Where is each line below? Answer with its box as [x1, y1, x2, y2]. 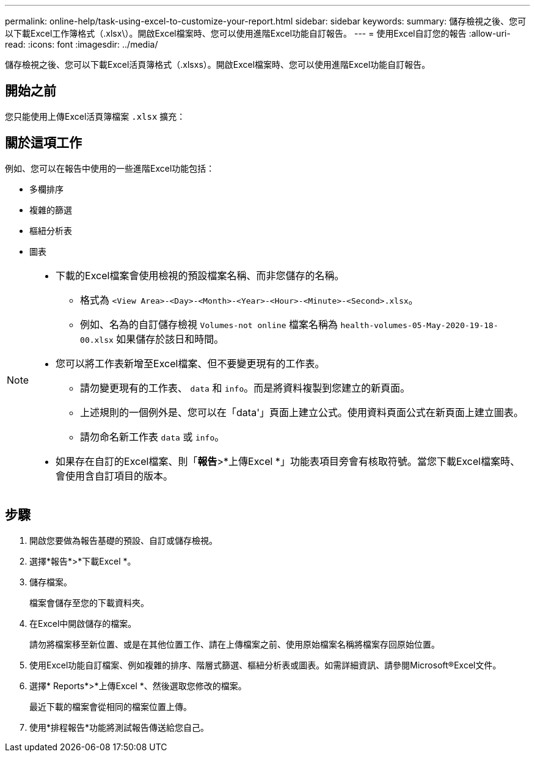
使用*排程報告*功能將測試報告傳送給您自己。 [29, 722, 209, 733]
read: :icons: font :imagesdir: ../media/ [5, 39, 158, 49]
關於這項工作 [5, 135, 82, 151]
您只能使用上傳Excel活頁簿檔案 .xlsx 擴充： [5, 111, 186, 122]
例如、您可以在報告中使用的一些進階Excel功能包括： [5, 163, 215, 174]
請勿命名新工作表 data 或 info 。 [80, 430, 225, 443]
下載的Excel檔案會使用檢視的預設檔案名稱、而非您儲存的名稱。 [56, 269, 344, 282]
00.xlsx [80, 335, 114, 345]
